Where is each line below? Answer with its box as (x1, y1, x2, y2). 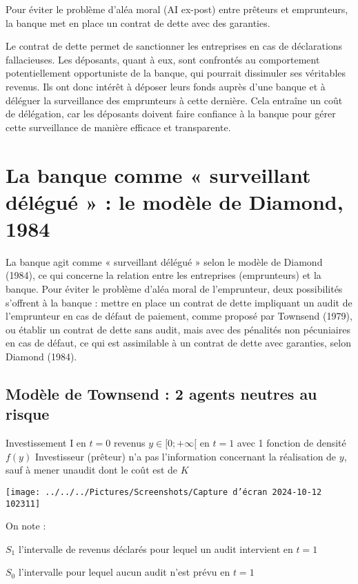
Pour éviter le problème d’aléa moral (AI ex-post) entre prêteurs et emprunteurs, (6, 2, 348, 16)
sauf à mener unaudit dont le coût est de (6, 463, 178, 477)
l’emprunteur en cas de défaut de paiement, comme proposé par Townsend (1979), (6, 309, 352, 323)
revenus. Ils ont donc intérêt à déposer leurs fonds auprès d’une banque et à (6, 79, 326, 93)
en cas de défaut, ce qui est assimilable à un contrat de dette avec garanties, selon (6, 335, 351, 350)
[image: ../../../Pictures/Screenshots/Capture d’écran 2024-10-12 (6, 487, 322, 497)
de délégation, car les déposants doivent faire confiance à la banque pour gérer (6, 106, 336, 121)
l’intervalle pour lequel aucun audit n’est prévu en (18, 565, 230, 579)
